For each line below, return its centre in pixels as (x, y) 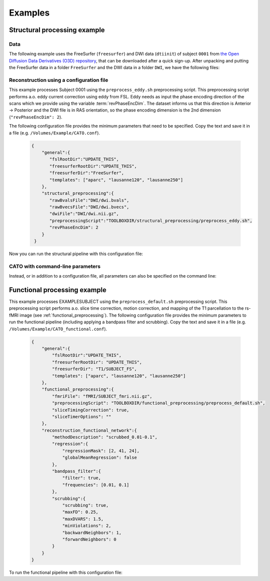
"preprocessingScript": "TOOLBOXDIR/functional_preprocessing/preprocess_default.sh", (159, 403)
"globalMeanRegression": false (100, 458)
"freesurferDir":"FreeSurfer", (87, 173)
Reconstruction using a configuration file (58, 80)
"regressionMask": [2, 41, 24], (101, 451)
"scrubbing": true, (86, 505)
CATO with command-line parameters (55, 266)
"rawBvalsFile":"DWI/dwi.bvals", (89, 200)
